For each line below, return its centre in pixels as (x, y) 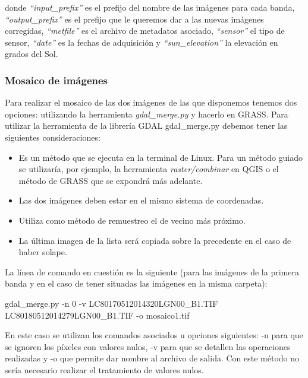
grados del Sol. (32, 54)
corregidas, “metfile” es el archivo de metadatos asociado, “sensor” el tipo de (145, 31)
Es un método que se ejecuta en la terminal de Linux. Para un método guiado (161, 157)
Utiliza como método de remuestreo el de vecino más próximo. (132, 220)
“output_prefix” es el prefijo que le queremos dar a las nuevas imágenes (134, 19)
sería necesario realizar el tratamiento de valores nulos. (104, 369)
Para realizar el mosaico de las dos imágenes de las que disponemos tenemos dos (151, 102)
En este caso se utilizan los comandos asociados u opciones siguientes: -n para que (154, 335)
